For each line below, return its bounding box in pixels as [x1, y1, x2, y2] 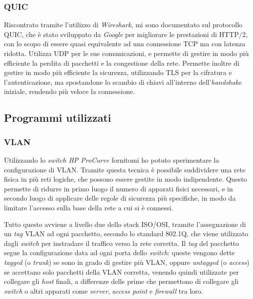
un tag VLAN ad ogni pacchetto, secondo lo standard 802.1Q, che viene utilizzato [4, 228, 249, 239]
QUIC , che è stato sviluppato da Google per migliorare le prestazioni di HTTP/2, [4, 29, 248, 39]
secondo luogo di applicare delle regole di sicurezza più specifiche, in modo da [4, 193, 236, 203]
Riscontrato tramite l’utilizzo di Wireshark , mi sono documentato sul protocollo [4, 19, 243, 30]
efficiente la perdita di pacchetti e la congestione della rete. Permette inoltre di [4, 57, 239, 68]
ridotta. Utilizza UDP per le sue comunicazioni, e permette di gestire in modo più [4, 48, 249, 58]
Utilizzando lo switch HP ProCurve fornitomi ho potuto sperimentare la [4, 154, 219, 165]
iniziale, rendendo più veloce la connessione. [4, 86, 135, 96]
